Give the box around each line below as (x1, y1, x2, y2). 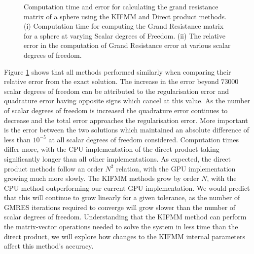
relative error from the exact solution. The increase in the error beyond (4, 76, 219, 86)
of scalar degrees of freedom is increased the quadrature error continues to (4, 105, 228, 115)
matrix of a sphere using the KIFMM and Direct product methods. (24, 11, 227, 21)
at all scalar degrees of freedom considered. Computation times (48, 134, 239, 144)
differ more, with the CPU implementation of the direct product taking (4, 144, 219, 154)
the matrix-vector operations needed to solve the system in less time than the (4, 221, 238, 232)
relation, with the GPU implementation (116, 163, 236, 173)
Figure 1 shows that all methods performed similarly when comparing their (4, 66, 231, 77)
